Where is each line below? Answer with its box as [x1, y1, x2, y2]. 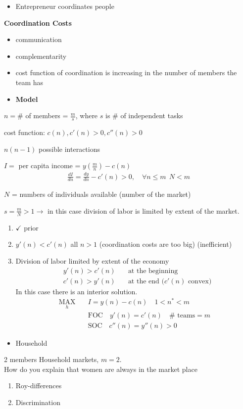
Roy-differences [15, 380, 62, 391]
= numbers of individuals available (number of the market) [11, 189, 191, 199]
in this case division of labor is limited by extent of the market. [47, 205, 240, 216]
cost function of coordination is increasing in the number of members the [15, 67, 237, 78]
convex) [188, 277, 212, 285]
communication [15, 34, 62, 45]
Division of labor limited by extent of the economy [15, 255, 169, 266]
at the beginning [128, 267, 178, 274]
